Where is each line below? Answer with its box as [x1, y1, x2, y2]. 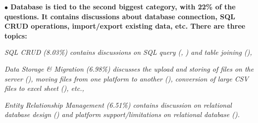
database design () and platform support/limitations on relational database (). [4, 109, 240, 120]
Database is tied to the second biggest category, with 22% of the [10, 1, 236, 11]
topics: [4, 30, 27, 41]
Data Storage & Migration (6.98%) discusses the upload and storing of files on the [4, 63, 254, 74]
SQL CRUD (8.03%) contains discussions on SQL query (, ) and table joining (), [4, 47, 252, 57]
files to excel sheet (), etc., [4, 83, 84, 93]
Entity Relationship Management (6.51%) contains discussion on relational [4, 99, 232, 110]
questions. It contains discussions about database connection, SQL [4, 11, 235, 21]
